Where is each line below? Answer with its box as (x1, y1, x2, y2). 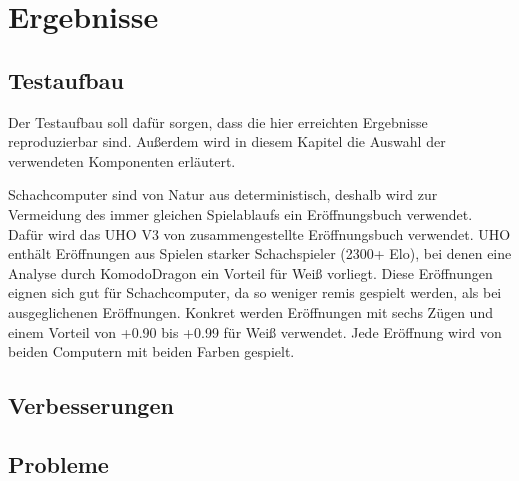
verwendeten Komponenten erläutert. (8, 150, 236, 171)
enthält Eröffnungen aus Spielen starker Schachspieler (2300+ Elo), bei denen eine (8, 243, 512, 264)
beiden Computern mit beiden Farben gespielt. (8, 341, 295, 362)
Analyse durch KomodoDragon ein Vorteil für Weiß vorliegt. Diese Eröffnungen (8, 262, 493, 283)
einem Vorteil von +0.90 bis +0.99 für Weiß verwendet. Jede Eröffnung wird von (8, 321, 502, 342)
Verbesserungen (8, 390, 174, 421)
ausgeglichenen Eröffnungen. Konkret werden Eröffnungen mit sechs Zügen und (8, 301, 493, 322)
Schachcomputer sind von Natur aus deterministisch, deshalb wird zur (8, 184, 438, 205)
